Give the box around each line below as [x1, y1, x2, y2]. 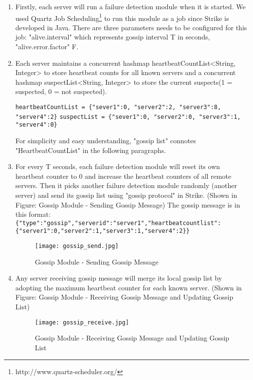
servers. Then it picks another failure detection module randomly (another [15, 180, 237, 190]
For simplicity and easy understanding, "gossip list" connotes [15, 135, 196, 145]
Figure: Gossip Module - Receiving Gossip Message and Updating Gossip [15, 292, 234, 302]
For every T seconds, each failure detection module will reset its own [15, 161, 220, 171]
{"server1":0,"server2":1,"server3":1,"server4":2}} [15, 228, 190, 235]
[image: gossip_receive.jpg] [35, 319, 129, 326]
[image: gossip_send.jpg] [35, 243, 119, 250]
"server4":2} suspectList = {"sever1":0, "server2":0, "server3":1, [15, 113, 241, 120]
